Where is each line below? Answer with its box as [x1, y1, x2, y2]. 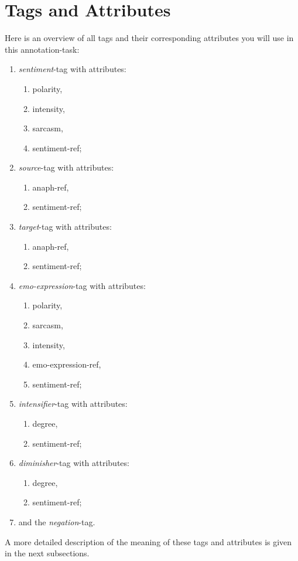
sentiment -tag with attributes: [18, 63, 126, 75]
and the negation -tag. [18, 515, 95, 528]
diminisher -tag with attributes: [18, 457, 129, 469]
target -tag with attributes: [18, 220, 112, 233]
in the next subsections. [5, 547, 90, 559]
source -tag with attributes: [18, 161, 114, 174]
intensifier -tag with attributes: [18, 397, 128, 410]
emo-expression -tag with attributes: [18, 279, 146, 291]
